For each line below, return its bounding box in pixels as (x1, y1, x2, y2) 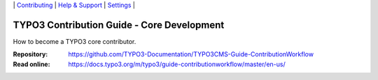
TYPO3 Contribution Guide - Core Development (13, 19, 225, 31)
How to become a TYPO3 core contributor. (13, 37, 136, 45)
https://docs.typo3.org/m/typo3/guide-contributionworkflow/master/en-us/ (68, 60, 286, 68)
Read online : (13, 60, 50, 68)
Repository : (13, 50, 48, 58)
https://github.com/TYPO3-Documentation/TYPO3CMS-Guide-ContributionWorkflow (68, 50, 314, 58)
